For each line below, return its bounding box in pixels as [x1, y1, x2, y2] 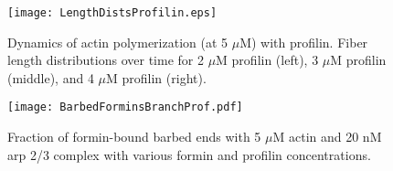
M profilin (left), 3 [216, 50, 319, 69]
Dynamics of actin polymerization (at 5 [7, 32, 228, 51]
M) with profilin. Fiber [239, 32, 368, 51]
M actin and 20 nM [272, 127, 382, 146]
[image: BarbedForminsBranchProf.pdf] [7, 101, 243, 114]
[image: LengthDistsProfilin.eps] [7, 6, 218, 19]
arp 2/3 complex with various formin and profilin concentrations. [7, 144, 371, 164]
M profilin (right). [106, 68, 207, 87]
